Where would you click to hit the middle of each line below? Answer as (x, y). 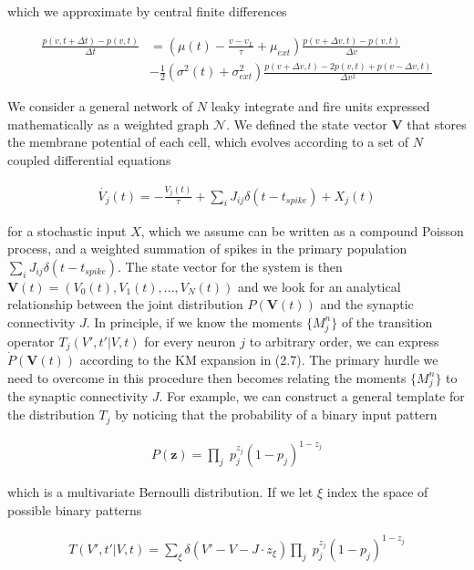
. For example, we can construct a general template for (312, 396)
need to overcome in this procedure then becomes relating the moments (207, 377)
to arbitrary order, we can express (344, 341)
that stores (437, 124)
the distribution (51, 415)
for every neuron (190, 341)
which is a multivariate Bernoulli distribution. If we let (160, 492)
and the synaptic (367, 304)
